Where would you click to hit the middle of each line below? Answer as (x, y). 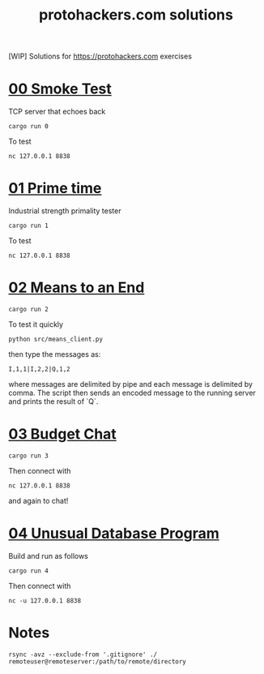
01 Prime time (55, 189)
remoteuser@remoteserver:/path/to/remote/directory (97, 661)
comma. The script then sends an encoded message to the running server (132, 393)
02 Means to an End (77, 288)
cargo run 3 (28, 456)
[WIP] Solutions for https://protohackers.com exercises (100, 56)
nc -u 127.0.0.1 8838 (45, 601)
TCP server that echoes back (57, 112)
